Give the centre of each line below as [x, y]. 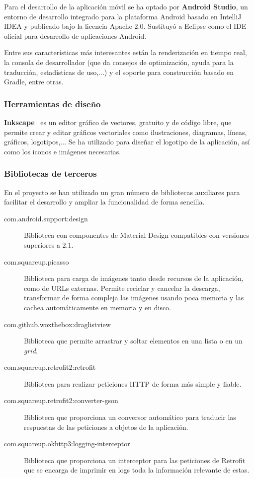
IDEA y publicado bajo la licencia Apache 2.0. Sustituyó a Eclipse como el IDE [125, 26]
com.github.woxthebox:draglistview [57, 324]
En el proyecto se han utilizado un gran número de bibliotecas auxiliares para [122, 192]
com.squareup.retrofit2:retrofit [50, 367]
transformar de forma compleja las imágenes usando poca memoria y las [134, 298]
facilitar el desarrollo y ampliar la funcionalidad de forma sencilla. [104, 202]
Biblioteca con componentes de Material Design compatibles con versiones [137, 235]
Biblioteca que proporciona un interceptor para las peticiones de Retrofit [135, 460]
